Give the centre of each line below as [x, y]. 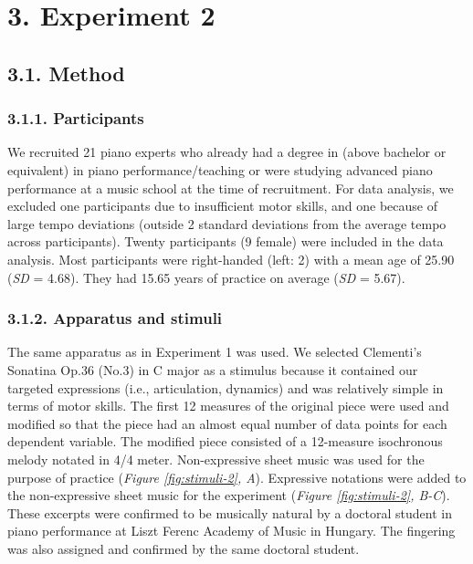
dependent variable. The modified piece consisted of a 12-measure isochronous [225, 441]
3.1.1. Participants [76, 118]
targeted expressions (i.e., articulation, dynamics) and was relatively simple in [226, 387]
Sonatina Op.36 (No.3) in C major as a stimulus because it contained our [213, 369]
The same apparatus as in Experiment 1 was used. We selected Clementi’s [215, 352]
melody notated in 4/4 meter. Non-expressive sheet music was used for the [216, 459]
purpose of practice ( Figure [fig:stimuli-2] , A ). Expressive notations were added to [237, 477]
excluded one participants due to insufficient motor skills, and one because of [223, 206]
